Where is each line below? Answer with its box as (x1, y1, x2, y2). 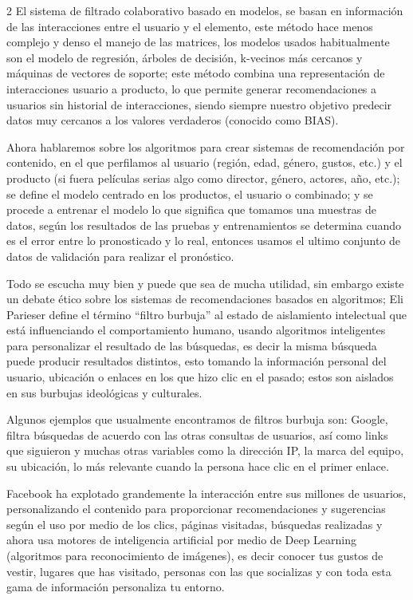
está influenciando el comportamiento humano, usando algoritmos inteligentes (6, 322, 386, 338)
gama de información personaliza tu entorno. (6, 578, 225, 595)
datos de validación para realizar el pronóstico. (6, 247, 234, 264)
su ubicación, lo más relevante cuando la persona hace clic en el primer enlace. (6, 458, 389, 475)
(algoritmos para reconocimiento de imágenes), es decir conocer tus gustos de (6, 547, 383, 563)
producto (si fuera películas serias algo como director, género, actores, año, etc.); (6, 169, 400, 186)
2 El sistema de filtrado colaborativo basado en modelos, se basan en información (6, 2, 403, 18)
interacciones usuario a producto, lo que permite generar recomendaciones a (6, 80, 377, 97)
